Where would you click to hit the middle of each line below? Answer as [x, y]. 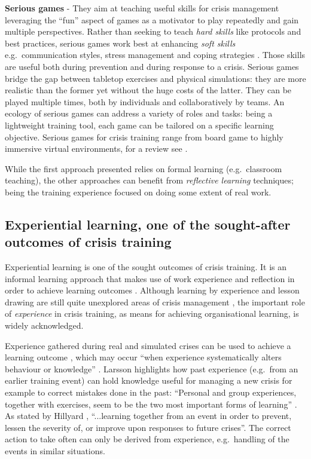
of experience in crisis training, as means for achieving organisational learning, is [152, 313]
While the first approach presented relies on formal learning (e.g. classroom [144, 168]
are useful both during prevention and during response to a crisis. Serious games [152, 66]
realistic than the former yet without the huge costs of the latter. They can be [148, 90]
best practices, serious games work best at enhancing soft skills [120, 43]
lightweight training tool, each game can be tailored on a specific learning [139, 125]
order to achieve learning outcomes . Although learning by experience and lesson [152, 290]
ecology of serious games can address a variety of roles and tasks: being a [139, 113]
